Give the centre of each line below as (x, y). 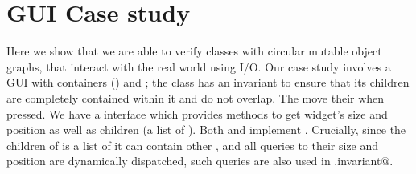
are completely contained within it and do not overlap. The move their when (196, 97)
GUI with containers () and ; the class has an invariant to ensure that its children (208, 82)
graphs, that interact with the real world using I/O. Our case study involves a (199, 66)
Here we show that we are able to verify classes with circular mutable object (194, 51)
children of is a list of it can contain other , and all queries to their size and (193, 145)
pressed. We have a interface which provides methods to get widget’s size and (197, 113)
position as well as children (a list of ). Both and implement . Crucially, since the (206, 129)
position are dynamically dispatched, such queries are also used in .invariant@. (200, 161)
